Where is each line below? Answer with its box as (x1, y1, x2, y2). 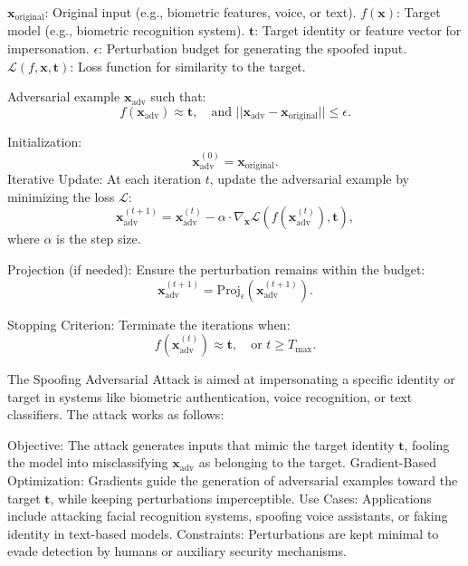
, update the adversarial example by (209, 169, 409, 188)
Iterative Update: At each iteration (7, 169, 201, 188)
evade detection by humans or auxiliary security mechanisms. (7, 542, 347, 561)
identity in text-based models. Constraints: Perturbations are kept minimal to (7, 523, 439, 542)
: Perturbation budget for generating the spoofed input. (99, 39, 407, 58)
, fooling (404, 435, 450, 454)
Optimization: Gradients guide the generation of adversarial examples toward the (7, 471, 458, 490)
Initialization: (7, 132, 82, 151)
